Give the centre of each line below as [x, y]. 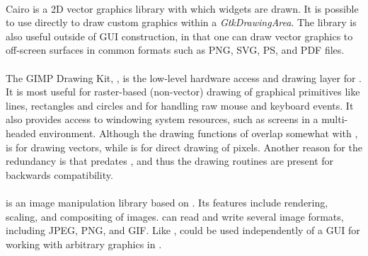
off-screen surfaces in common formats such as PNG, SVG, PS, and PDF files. [175, 50]
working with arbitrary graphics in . [84, 244]
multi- [335, 119]
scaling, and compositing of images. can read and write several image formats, [175, 216]
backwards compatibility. [59, 174]
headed [21, 133]
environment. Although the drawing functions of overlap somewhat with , [199, 133]
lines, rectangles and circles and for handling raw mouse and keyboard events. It [180, 105]
